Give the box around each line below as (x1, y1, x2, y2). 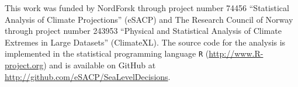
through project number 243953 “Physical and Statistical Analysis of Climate (5, 25, 282, 37)
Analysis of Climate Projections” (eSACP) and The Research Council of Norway (5, 13, 293, 25)
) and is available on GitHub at (43, 59, 156, 71)
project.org (5, 59, 44, 71)
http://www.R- (209, 47, 264, 60)
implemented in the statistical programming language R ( (5, 47, 209, 60)
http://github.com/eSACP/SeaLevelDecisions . (5, 70, 171, 82)
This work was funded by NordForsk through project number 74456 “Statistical (5, 2, 289, 13)
